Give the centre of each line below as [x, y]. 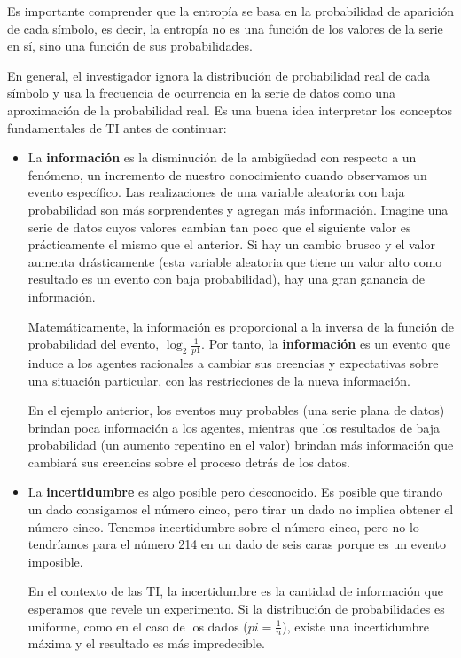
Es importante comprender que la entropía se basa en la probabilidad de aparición [230, 11]
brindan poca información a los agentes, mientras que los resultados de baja [234, 427]
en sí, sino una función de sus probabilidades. [130, 46]
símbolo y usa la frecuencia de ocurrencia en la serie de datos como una [201, 93]
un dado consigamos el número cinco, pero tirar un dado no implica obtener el [241, 509]
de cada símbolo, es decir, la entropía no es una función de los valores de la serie [225, 28]
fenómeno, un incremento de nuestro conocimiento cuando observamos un [227, 174]
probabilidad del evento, [94, 344]
